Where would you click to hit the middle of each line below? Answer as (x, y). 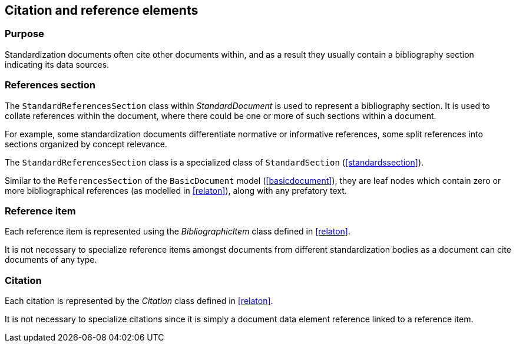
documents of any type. (51, 260)
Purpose (24, 34)
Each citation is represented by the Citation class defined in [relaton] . (139, 301)
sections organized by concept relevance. (86, 144)
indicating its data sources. (57, 64)
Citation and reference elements (102, 10)
